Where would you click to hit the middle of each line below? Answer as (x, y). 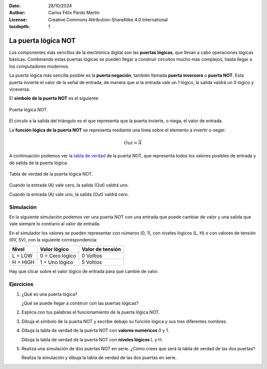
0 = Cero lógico (58, 256)
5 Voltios (92, 262)
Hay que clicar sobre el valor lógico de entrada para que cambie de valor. (84, 272)
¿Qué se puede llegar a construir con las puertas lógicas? (80, 303)
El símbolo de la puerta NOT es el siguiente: (54, 98)
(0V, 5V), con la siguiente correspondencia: (53, 240)
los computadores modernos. (39, 66)
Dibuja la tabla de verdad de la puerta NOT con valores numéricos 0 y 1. (95, 330)
